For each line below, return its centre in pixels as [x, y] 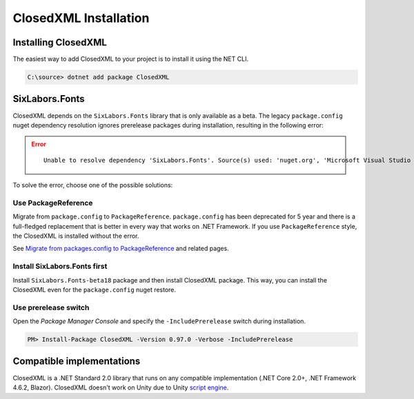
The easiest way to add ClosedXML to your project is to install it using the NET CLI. [130, 59]
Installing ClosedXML [60, 42]
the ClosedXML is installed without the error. [76, 236]
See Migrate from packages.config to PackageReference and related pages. [121, 249]
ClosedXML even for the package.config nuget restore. [94, 289]
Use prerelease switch [51, 307]
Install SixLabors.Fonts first [60, 267]
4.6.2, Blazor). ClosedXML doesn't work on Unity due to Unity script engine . [121, 387]
